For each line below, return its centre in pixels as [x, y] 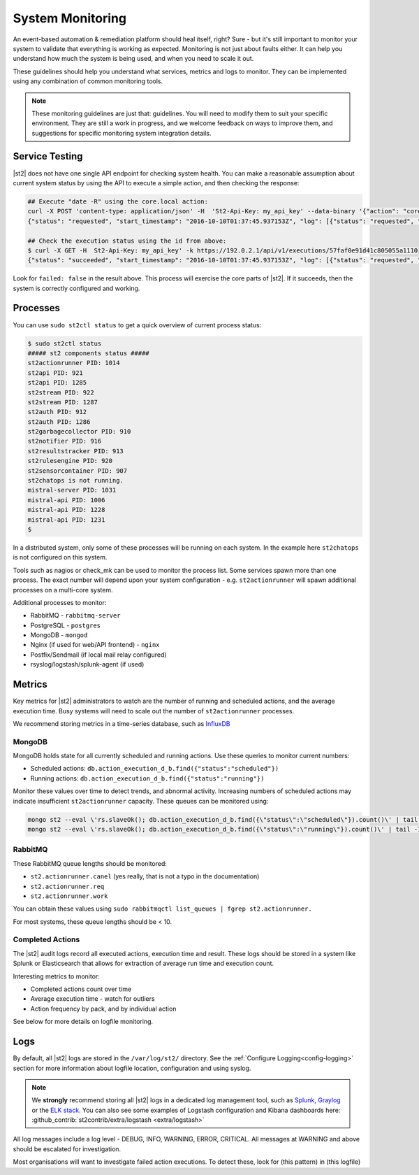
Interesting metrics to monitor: [57, 976]
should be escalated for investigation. [67, 1149]
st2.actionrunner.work [69, 896]
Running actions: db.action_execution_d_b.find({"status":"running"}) [147, 778]
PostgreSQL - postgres [66, 625]
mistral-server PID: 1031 [72, 490]
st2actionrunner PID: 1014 [74, 363]
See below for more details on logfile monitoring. [83, 1022]
